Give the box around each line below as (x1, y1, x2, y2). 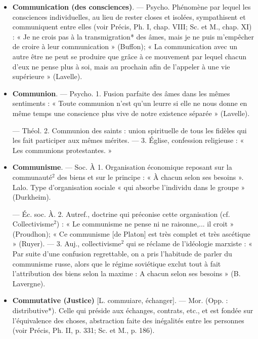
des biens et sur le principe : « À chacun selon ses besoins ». (57, 171, 244, 182)
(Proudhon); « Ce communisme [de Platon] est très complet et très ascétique (12, 228, 250, 239)
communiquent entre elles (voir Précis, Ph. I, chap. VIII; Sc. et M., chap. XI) (12, 21, 252, 32)
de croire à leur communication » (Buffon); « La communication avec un (12, 41, 238, 52)
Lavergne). (12, 278, 46, 288)
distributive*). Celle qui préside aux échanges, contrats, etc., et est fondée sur (12, 305, 253, 316)
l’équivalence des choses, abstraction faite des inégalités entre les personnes (12, 315, 244, 325)
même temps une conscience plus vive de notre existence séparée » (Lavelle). (12, 107, 250, 118)
